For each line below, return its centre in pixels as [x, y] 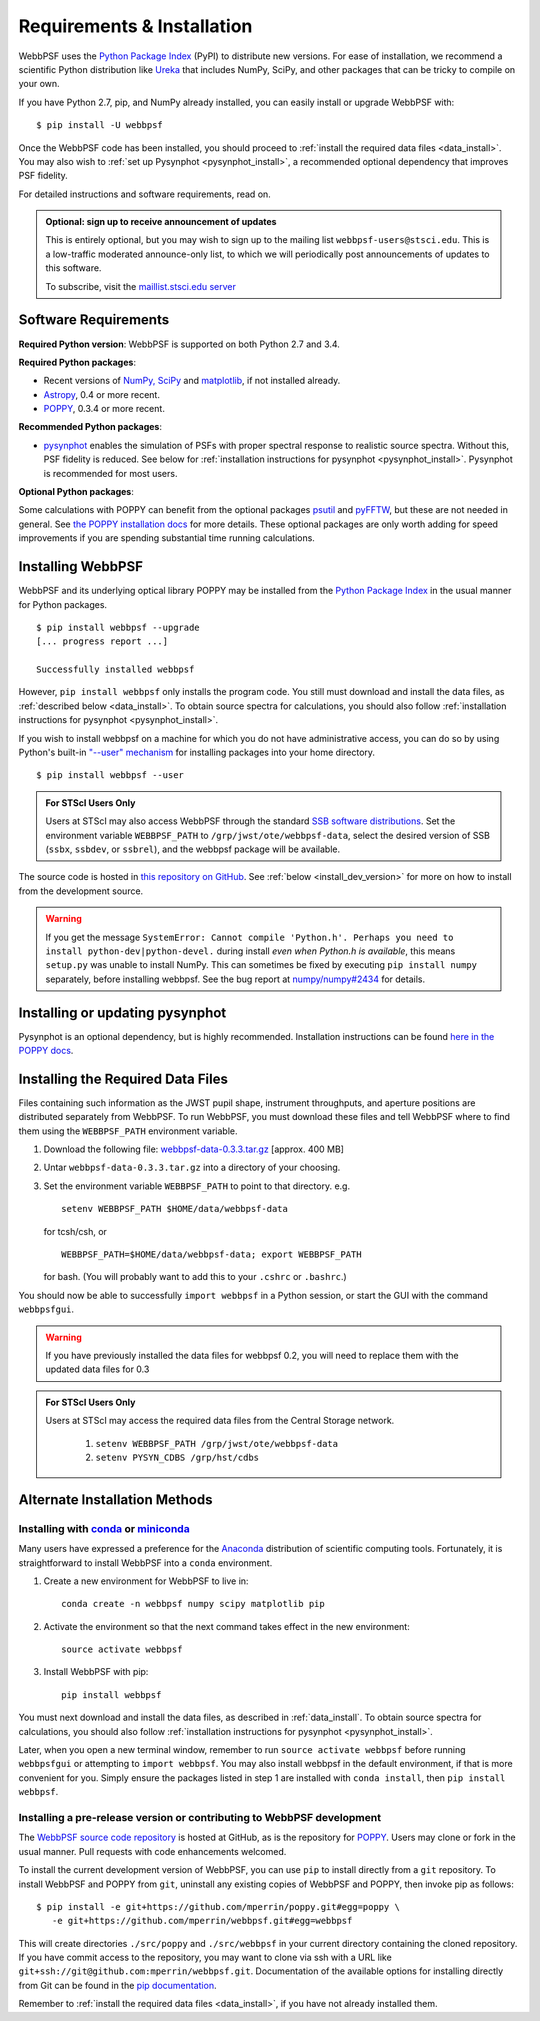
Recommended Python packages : [90, 427]
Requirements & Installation [135, 26]
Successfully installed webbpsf [115, 669]
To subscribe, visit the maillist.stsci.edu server [141, 286]
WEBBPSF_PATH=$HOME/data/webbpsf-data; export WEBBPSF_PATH [211, 1254]
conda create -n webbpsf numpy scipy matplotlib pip [193, 1604]
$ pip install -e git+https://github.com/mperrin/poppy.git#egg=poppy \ [218, 1906]
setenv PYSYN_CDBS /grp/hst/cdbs [177, 1457]
